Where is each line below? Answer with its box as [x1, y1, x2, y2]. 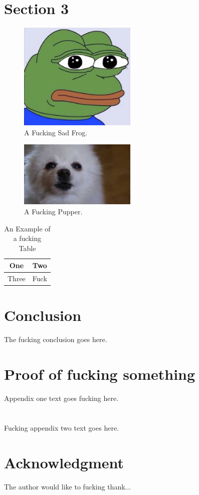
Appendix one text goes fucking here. [4, 393, 119, 403]
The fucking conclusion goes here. [4, 334, 107, 345]
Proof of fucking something [4, 364, 195, 384]
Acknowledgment [4, 452, 124, 472]
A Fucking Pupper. [24, 206, 83, 216]
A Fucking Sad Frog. [24, 127, 88, 137]
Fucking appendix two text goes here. [4, 422, 119, 433]
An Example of [4, 223, 51, 233]
